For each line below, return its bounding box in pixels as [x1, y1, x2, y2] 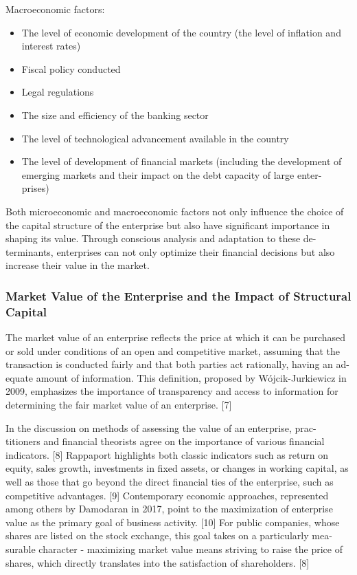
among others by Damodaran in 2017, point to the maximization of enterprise [5, 501, 333, 516]
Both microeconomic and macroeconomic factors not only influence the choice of [5, 204, 344, 218]
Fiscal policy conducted [21, 61, 121, 76]
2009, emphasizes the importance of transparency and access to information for [5, 384, 338, 398]
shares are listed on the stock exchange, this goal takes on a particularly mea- [5, 528, 332, 543]
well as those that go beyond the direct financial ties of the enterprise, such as [5, 474, 334, 488]
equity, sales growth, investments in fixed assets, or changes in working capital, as [5, 461, 349, 475]
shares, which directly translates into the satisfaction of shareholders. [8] [5, 555, 310, 569]
